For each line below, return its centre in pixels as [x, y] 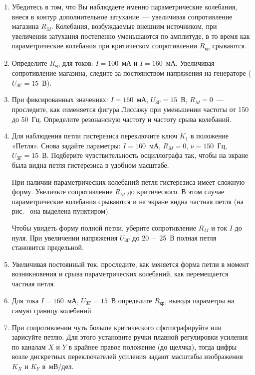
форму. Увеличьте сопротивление [62, 191]
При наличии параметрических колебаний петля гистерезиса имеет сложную [128, 182]
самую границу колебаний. [52, 311]
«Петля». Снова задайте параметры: [66, 145]
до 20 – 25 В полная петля [174, 237]
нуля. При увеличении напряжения [65, 237]
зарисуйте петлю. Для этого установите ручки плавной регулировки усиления [130, 337]
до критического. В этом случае [176, 191]
